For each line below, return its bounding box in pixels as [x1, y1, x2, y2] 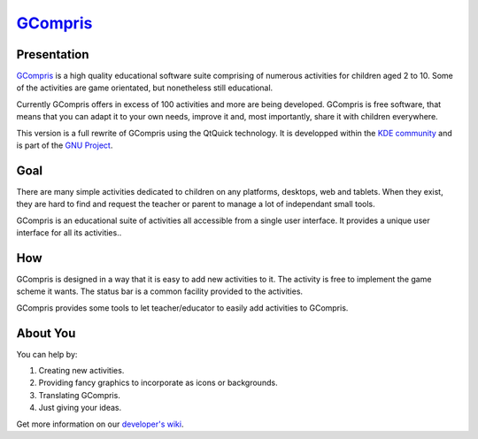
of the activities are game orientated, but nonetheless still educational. [16, 82, 274, 93]
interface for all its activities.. [16, 227, 122, 238]
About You [16, 326, 76, 341]
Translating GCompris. [38, 389, 121, 400]
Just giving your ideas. [38, 403, 122, 413]
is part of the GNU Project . [16, 140, 113, 150]
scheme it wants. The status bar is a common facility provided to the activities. [16, 286, 304, 297]
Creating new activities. [38, 366, 125, 376]
